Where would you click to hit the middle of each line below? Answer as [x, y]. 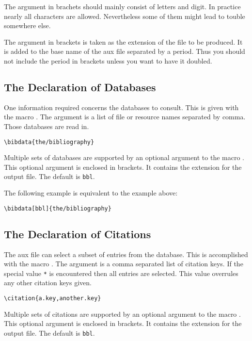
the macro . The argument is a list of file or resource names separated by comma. [125, 117]
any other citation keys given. [48, 283]
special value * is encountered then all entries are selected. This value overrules [121, 273]
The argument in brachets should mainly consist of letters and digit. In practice [122, 6]
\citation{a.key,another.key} [53, 298]
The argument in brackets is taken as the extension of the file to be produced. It [123, 41]
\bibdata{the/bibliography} [49, 142]
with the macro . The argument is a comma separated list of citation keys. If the [124, 264]
